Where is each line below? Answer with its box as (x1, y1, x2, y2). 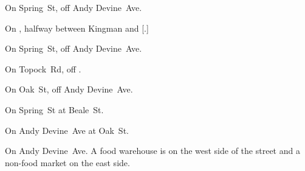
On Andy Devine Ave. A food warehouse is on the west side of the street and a (5, 144, 300, 157)
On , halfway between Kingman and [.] (5, 21, 149, 34)
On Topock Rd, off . (5, 62, 81, 75)
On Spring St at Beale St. (5, 103, 104, 116)
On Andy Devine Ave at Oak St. (5, 124, 129, 136)
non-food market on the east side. (5, 156, 130, 169)
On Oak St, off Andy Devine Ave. (5, 83, 133, 96)
